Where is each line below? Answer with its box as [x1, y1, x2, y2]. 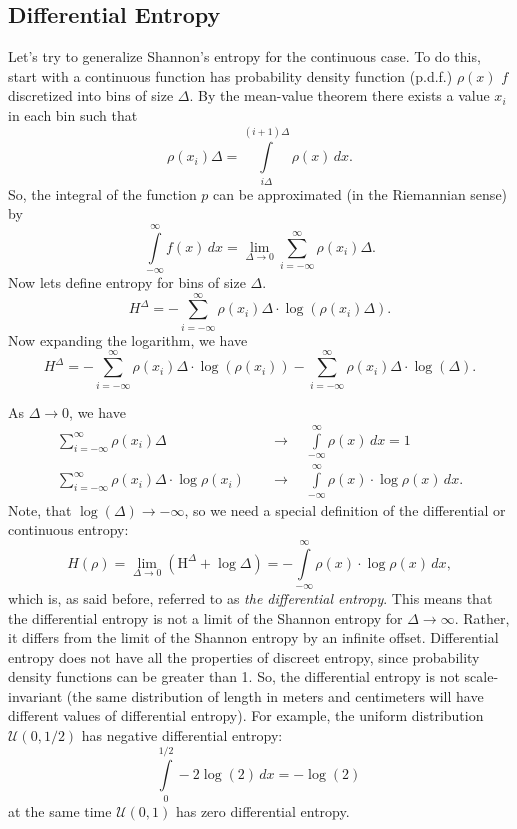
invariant [8, 685, 63, 706]
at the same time [8, 800, 112, 821]
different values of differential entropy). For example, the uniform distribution [8, 705, 484, 726]
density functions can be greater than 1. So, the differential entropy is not [8, 666, 460, 687]
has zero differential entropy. [175, 800, 350, 821]
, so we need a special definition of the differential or [184, 499, 506, 520]
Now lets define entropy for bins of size [8, 272, 246, 293]
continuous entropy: [8, 519, 129, 540]
